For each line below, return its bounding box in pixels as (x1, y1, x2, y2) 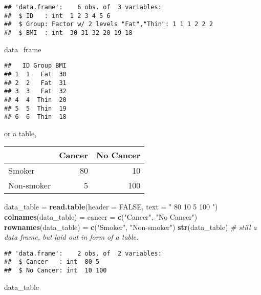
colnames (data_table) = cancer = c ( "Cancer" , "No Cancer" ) (4, 212, 198, 222)
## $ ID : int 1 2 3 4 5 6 (4, 12, 111, 19)
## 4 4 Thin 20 (4, 96, 67, 103)
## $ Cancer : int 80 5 (4, 258, 100, 266)
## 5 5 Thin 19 (4, 104, 67, 112)
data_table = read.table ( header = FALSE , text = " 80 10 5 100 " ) (4, 201, 218, 212)
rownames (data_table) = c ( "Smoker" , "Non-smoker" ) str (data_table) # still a (4, 221, 257, 232)
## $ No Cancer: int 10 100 (4, 267, 107, 275)
